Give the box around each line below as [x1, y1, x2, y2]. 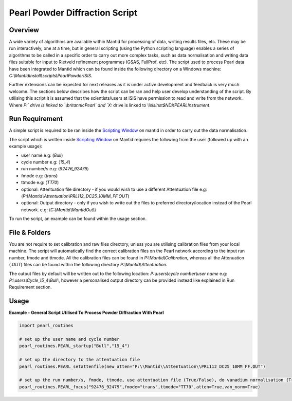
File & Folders [9, 228, 51, 237]
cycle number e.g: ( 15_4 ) [21, 159, 71, 165]
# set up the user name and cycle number [19, 336, 120, 342]
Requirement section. [9, 284, 52, 290]
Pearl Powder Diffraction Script [9, 7, 138, 18]
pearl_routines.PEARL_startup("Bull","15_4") [19, 343, 130, 349]
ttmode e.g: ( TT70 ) [21, 180, 59, 185]
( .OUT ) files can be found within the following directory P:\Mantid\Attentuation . [9, 262, 167, 268]
